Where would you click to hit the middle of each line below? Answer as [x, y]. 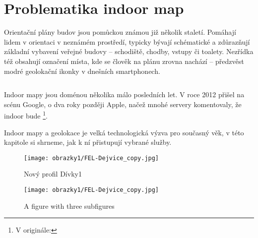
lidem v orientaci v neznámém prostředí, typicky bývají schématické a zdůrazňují [127, 41]
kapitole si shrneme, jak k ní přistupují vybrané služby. [88, 142]
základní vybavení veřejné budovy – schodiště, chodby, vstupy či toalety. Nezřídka [129, 51]
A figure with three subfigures [69, 206]
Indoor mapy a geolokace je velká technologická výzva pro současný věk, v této [124, 132]
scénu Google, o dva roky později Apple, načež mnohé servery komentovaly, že [123, 104]
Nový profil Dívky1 [53, 174]
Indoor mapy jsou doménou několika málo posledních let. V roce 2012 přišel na [124, 94]
